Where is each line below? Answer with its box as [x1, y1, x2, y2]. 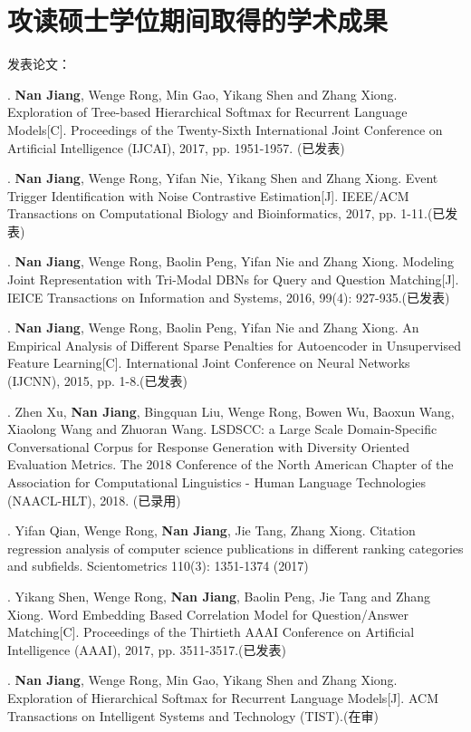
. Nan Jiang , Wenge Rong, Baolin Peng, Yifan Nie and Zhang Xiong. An [7, 318, 419, 337]
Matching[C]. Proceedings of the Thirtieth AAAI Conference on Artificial [7, 622, 415, 641]
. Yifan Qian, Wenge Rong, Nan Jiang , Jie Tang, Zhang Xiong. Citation [7, 521, 416, 540]
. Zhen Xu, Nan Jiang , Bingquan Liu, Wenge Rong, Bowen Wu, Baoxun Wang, [7, 401, 455, 420]
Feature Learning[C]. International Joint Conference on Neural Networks [7, 353, 410, 372]
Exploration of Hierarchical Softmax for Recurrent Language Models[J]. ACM [7, 688, 438, 707]
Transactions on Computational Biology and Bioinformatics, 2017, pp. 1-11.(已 [7, 204, 446, 223]
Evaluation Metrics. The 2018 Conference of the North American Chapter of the [7, 455, 454, 474]
